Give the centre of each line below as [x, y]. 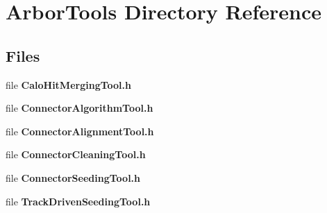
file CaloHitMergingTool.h [68, 84]
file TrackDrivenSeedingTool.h [78, 201]
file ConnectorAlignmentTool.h [80, 131]
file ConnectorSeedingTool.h [73, 177]
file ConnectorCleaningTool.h [76, 154]
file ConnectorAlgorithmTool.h [79, 108]
